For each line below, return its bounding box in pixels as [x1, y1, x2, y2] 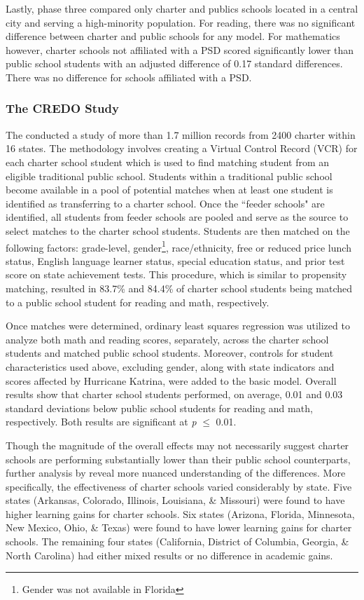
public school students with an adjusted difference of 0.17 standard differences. [6, 56, 343, 71]
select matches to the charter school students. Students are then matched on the [6, 223, 350, 238]
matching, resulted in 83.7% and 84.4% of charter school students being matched [6, 280, 353, 295]
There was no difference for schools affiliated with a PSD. [6, 69, 252, 84]
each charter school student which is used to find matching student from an [6, 154, 330, 169]
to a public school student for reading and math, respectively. [6, 294, 269, 309]
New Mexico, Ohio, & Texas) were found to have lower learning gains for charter [6, 520, 352, 535]
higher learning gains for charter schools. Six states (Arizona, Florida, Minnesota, [6, 506, 355, 521]
